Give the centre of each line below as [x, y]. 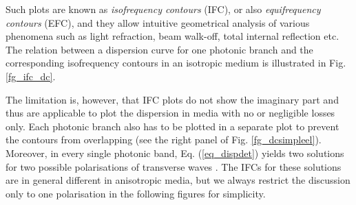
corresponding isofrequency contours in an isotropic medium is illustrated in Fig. [176, 63]
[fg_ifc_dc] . [31, 76]
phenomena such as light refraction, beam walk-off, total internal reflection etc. [172, 36]
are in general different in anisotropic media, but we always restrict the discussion [178, 180]
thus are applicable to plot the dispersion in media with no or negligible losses [170, 113]
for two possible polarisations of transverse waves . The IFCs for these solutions [174, 166]
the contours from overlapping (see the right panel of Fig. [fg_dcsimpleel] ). [164, 140]
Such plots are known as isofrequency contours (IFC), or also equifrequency [163, 9]
